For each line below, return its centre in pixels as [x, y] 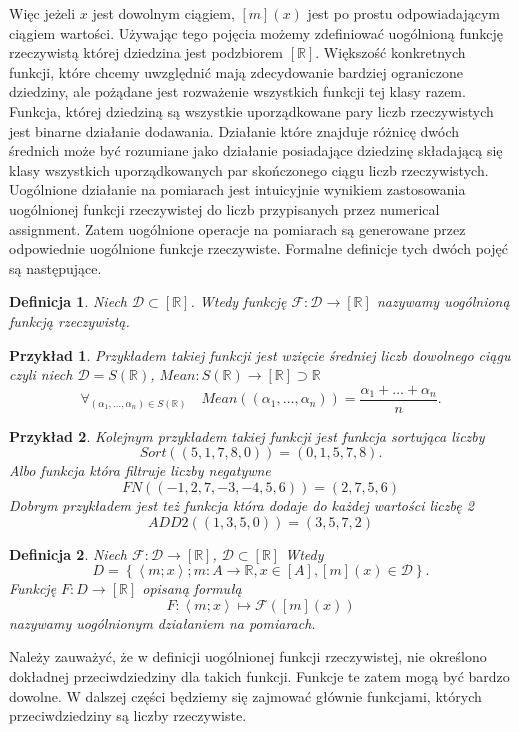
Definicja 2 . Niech [68, 553]
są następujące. [55, 267]
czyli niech [41, 374]
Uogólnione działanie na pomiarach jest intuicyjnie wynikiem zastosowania [237, 189]
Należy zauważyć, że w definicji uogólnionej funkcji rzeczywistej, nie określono [248, 656]
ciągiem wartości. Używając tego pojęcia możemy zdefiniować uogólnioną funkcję [256, 32]
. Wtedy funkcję [238, 301]
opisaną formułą [192, 588]
